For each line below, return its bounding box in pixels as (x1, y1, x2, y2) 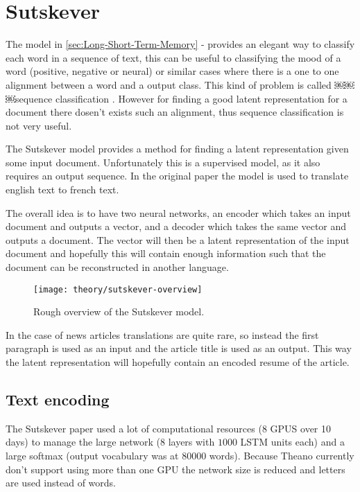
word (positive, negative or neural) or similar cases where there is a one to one (6, 64, 339, 78)
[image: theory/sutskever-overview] (33, 284, 203, 295)
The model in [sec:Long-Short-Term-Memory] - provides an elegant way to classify (6, 37, 355, 51)
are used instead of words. (6, 475, 116, 490)
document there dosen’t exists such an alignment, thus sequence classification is (6, 105, 344, 119)
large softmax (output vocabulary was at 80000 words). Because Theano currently (6, 448, 354, 463)
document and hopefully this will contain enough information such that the (6, 246, 326, 261)
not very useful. (6, 118, 72, 132)
